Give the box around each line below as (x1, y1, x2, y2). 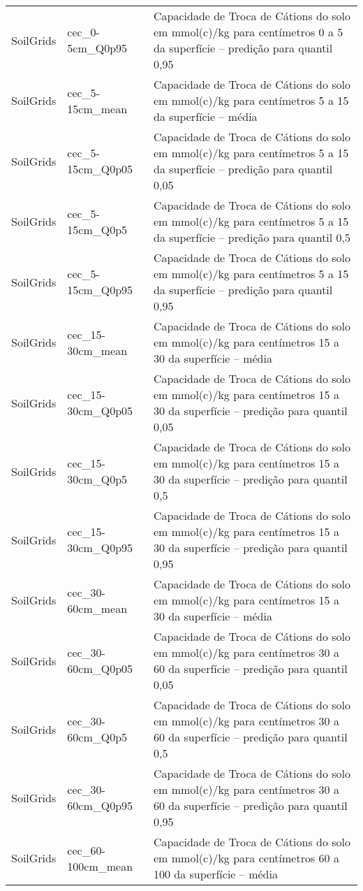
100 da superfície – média (154, 866, 278, 882)
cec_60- (67, 841, 105, 858)
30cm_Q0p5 (67, 471, 128, 487)
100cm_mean (67, 857, 133, 874)
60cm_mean (67, 600, 128, 616)
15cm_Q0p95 (67, 282, 133, 298)
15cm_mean (67, 100, 128, 117)
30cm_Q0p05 (67, 403, 133, 419)
